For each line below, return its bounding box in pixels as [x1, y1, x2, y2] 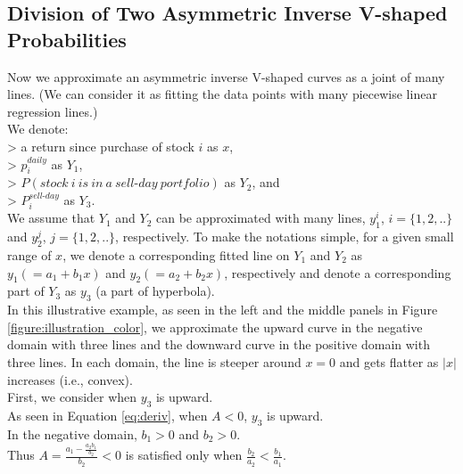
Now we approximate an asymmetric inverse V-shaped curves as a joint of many [7, 67, 445, 86]
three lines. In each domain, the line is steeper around [7, 352, 302, 371]
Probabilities [7, 25, 127, 53]
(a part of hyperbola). [95, 282, 215, 300]
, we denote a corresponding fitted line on [62, 245, 290, 264]
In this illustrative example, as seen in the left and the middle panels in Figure [7, 300, 438, 319]
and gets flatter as [339, 352, 439, 371]
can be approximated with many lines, [156, 208, 366, 227]
